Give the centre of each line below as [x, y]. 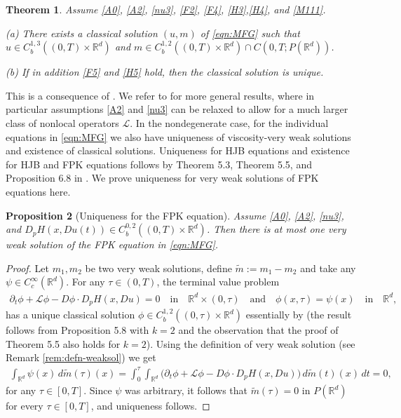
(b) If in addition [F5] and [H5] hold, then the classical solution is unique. [165, 72]
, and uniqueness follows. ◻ [150, 406]
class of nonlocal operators [62, 122]
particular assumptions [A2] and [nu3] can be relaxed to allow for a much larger [177, 109]
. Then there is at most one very [276, 229]
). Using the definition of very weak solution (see [251, 343]
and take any [328, 268]
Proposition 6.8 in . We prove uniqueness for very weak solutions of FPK [162, 178]
